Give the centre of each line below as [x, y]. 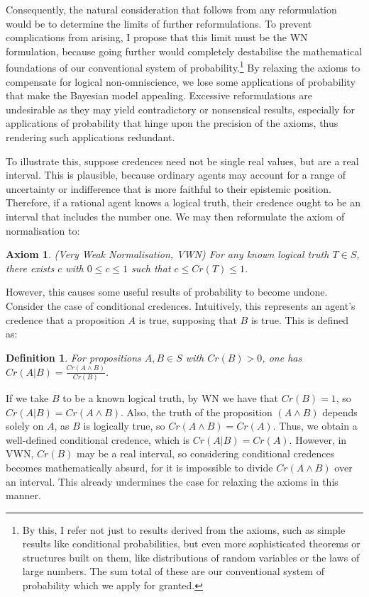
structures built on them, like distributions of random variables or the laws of [191, 557]
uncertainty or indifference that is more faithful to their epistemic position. [169, 188]
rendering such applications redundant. [90, 137]
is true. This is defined [300, 319]
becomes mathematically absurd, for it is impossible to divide [139, 467]
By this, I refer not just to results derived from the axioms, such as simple [184, 529]
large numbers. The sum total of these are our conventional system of [173, 571]
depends [340, 412]
